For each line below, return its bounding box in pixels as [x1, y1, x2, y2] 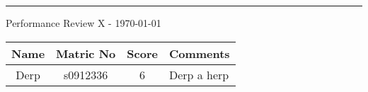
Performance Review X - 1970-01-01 [6, 16, 161, 30]
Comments [168, 45, 230, 62]
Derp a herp [168, 66, 229, 83]
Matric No [56, 45, 116, 62]
